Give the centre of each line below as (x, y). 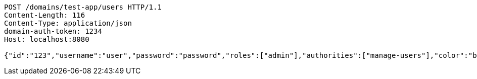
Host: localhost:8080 (47, 39)
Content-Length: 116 (45, 15)
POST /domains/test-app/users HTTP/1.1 (83, 7)
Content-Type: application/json (68, 23)
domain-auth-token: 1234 (53, 31)
